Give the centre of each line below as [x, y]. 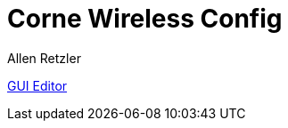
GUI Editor [37, 85]
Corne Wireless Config [145, 19]
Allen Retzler [44, 58]
